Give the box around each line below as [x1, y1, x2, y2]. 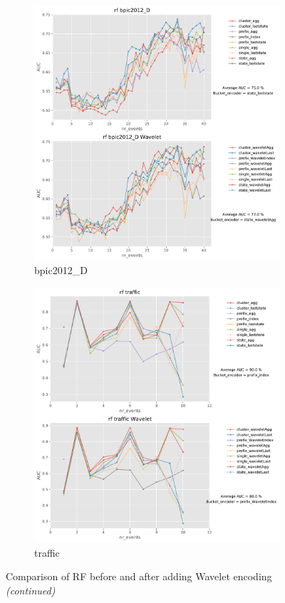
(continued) [6, 582, 56, 597]
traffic [34, 545, 60, 560]
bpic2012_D [34, 263, 88, 278]
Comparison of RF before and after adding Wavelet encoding [6, 569, 272, 584]
